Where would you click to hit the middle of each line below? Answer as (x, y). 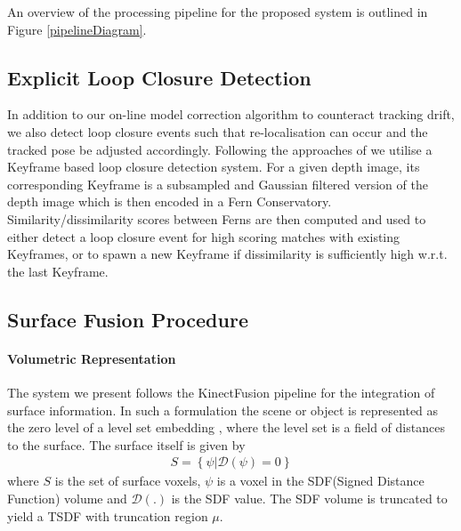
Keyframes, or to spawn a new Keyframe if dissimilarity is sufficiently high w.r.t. (227, 254)
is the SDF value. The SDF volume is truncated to (309, 498)
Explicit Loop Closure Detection (159, 77)
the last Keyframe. (58, 271)
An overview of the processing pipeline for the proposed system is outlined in (218, 12)
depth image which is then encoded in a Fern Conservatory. (170, 201)
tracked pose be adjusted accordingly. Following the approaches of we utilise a (220, 149)
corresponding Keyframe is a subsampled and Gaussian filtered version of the (218, 184)
